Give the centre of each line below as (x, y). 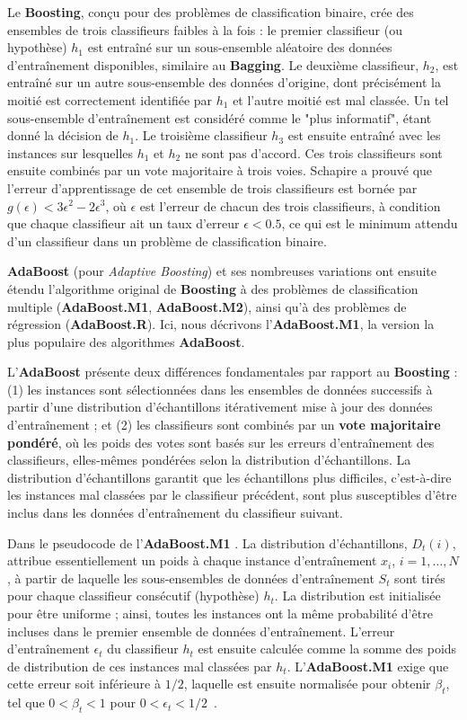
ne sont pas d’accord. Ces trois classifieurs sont (313, 152)
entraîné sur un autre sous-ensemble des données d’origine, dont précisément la (224, 82)
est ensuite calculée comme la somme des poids (327, 649)
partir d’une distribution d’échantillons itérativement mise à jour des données (220, 407)
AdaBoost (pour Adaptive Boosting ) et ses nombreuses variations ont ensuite (222, 271)
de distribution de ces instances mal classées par (140, 666)
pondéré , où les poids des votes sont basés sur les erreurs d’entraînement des (221, 442)
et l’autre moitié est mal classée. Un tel (341, 99)
